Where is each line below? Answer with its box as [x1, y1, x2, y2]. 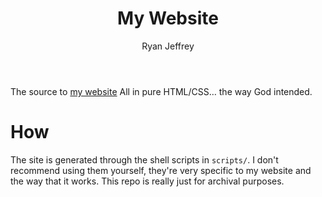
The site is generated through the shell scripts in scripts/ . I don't [10, 153, 279, 166]
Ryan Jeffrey [141, 40, 195, 52]
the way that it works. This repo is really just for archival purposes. [10, 175, 285, 187]
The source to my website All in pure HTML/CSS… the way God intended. [10, 85, 313, 97]
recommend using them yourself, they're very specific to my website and [10, 164, 312, 176]
